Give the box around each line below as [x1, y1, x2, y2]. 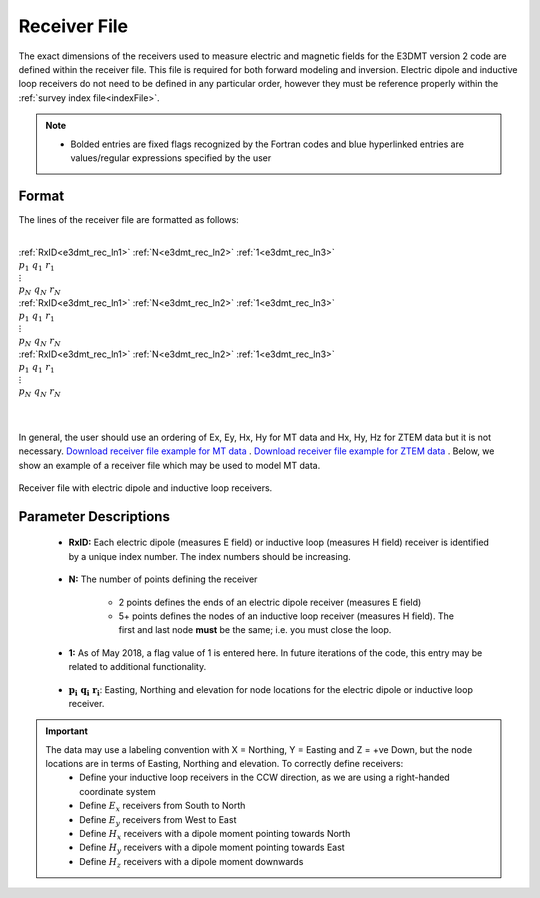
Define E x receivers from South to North [79, 800, 246, 814]
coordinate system [79, 785, 156, 797]
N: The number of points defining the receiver [68, 573, 258, 585]
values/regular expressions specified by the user [70, 151, 272, 164]
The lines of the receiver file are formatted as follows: [18, 213, 239, 225]
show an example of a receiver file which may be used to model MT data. [18, 459, 321, 471]
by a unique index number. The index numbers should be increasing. [68, 550, 352, 562]
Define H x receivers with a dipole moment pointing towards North [79, 828, 351, 842]
